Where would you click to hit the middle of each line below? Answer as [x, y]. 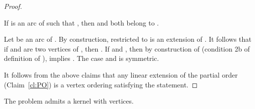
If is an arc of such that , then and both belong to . [82, 22]
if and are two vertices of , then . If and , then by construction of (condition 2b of [127, 48]
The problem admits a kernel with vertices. [69, 101]
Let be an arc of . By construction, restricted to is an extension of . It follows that [128, 39]
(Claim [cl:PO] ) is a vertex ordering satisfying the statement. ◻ [101, 84]
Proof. [13, 6]
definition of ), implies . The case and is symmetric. [82, 58]
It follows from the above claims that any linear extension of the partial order [121, 74]
